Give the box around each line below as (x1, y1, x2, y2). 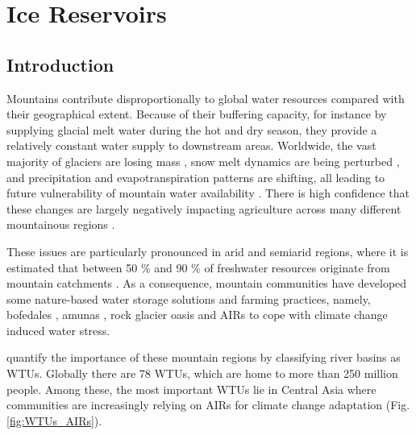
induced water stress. (6, 321, 110, 338)
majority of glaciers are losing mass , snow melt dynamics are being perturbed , (6, 152, 400, 169)
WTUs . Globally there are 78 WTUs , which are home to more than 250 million (6, 365, 398, 382)
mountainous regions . (6, 216, 115, 233)
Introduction (6, 52, 114, 77)
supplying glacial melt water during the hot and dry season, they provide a (6, 121, 377, 138)
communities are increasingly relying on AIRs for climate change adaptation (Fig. (6, 396, 410, 413)
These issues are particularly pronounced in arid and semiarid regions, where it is (6, 242, 409, 259)
